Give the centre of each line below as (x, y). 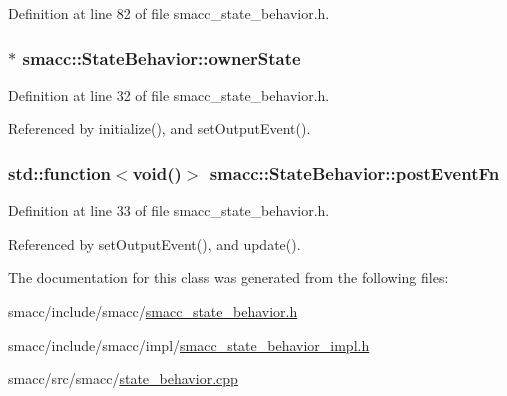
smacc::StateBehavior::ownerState (161, 57)
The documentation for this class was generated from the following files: (228, 277)
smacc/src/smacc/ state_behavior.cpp (123, 378)
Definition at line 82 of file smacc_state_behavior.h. (169, 13)
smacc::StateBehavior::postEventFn (354, 172)
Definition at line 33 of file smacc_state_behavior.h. (169, 210)
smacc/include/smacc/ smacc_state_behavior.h (153, 311)
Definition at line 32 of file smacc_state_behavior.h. (169, 94)
